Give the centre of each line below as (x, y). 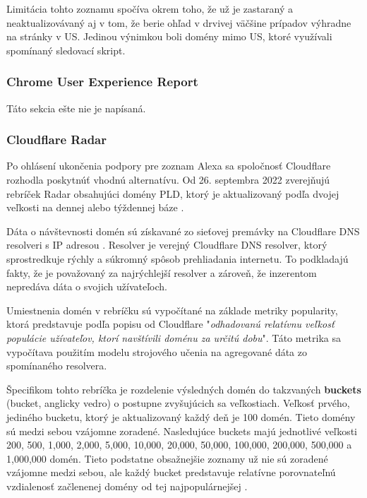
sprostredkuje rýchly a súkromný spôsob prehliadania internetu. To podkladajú (178, 258)
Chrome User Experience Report (102, 82)
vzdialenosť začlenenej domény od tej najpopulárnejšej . (127, 486)
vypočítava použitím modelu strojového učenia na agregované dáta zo (157, 351)
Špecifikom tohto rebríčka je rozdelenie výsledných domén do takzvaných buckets (184, 389)
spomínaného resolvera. (57, 366)
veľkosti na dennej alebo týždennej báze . (95, 207)
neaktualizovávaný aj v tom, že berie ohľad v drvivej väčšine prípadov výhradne (179, 22)
